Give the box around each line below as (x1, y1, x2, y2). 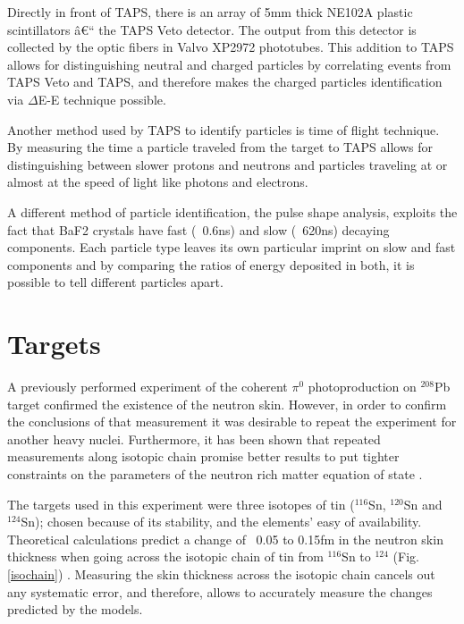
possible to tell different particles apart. (7, 273, 224, 291)
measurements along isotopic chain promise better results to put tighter (7, 447, 400, 466)
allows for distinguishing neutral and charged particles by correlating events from (7, 55, 451, 73)
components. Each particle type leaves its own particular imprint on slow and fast (7, 238, 456, 257)
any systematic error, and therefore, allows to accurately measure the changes (7, 582, 433, 601)
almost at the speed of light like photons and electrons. (7, 173, 308, 191)
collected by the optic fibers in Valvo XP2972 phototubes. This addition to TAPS (7, 38, 454, 56)
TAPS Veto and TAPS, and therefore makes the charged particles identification (7, 72, 443, 91)
